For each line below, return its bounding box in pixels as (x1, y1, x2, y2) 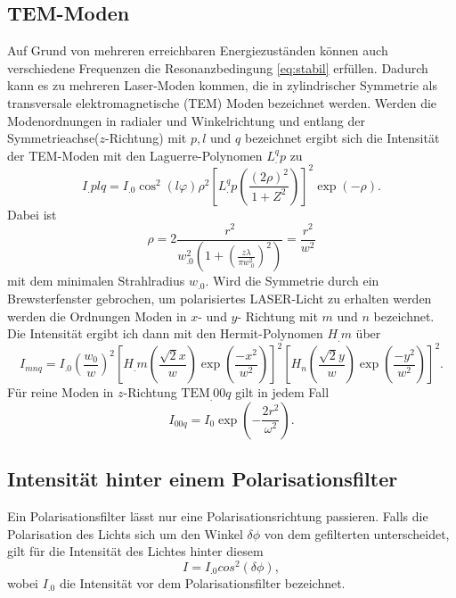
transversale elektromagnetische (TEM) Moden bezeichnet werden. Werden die (7, 93, 437, 112)
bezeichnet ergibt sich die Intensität (244, 129, 440, 147)
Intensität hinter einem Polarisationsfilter (7, 465, 398, 493)
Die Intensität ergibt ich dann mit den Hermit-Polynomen (7, 324, 323, 343)
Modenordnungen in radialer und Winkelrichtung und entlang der (7, 111, 366, 129)
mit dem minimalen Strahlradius (7, 271, 185, 290)
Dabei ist (7, 204, 57, 223)
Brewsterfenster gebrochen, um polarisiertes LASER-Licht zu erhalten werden (7, 289, 432, 308)
